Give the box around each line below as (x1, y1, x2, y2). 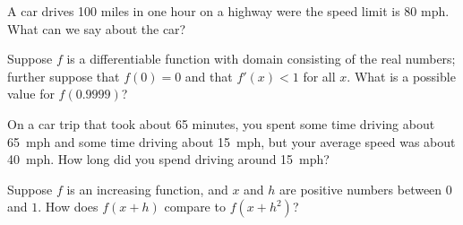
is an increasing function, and (66, 179, 228, 198)
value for (7, 84, 55, 103)
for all (303, 66, 336, 85)
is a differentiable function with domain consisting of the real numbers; (66, 49, 456, 68)
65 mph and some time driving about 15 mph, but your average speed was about (7, 132, 456, 151)
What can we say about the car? (7, 19, 186, 38)
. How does (38, 197, 99, 216)
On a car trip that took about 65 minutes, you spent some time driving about (7, 114, 435, 133)
